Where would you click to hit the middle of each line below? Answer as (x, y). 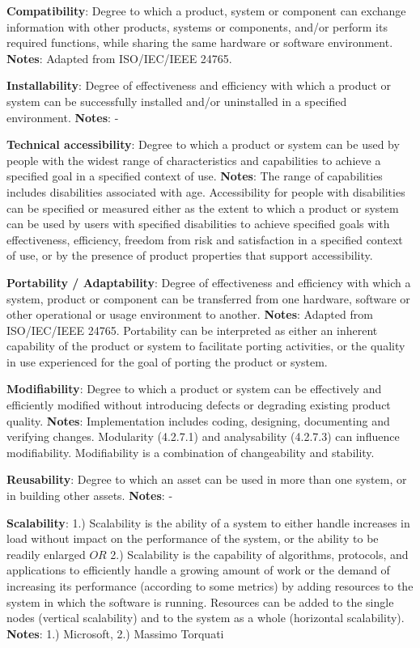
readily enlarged (46, 554)
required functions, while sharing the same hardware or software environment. (200, 42)
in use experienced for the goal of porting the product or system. (167, 361)
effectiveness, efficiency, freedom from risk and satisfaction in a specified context (205, 239)
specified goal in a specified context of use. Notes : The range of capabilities (195, 176)
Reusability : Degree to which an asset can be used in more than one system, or (207, 479)
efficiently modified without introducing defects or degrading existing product (199, 405)
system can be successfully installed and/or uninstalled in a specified (177, 101)
